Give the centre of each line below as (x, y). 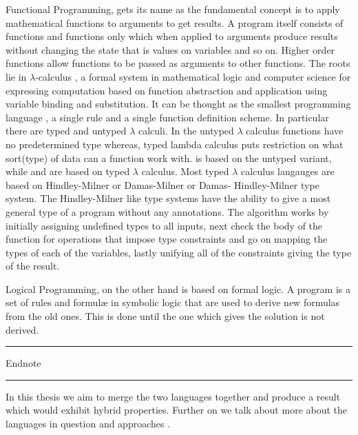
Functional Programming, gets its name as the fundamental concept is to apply (173, 9)
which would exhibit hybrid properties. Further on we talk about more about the (177, 410)
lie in (16, 76)
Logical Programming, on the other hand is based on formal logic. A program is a (178, 289)
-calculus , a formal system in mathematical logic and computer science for (193, 76)
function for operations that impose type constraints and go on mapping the (167, 239)
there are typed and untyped (66, 131)
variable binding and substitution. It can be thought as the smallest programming (178, 104)
